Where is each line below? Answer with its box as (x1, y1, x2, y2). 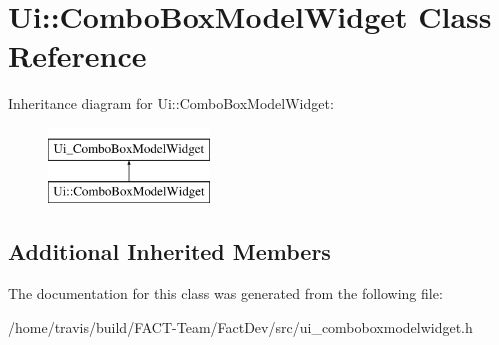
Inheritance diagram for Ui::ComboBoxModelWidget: (8, 93, 334, 114)
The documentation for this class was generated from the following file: (8, 283, 443, 304)
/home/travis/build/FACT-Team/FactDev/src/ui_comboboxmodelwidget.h (8, 316, 473, 337)
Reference (8, 35, 147, 76)
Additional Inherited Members (8, 236, 331, 267)
